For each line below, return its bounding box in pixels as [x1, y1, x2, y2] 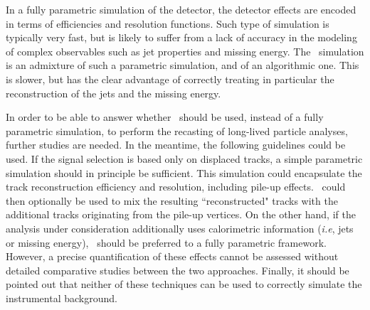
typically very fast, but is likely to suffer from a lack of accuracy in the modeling [6, 30, 357, 45]
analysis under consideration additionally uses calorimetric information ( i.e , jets [6, 220, 354, 235]
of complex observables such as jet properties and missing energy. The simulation [6, 43, 364, 58]
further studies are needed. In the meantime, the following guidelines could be [6, 137, 346, 152]
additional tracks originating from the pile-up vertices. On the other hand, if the [6, 207, 356, 222]
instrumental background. [6, 290, 117, 305]
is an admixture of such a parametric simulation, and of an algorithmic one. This [6, 58, 359, 73]
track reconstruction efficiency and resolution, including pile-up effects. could [6, 179, 346, 194]
